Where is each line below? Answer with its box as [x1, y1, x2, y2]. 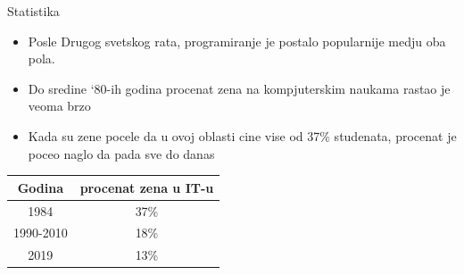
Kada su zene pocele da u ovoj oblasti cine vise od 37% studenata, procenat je [28, 126, 457, 145]
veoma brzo [28, 96, 91, 115]
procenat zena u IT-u [79, 178, 214, 196]
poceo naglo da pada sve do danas [28, 144, 215, 162]
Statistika [7, 2, 60, 20]
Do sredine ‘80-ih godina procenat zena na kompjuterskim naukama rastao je [28, 79, 451, 97]
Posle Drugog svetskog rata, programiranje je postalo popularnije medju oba [28, 31, 446, 50]
